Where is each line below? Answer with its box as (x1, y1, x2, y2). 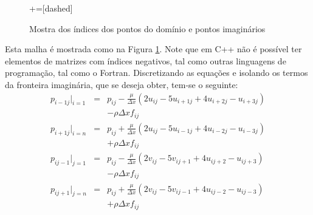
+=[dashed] (29, 2, 73, 14)
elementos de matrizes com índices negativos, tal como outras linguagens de (5, 54, 286, 67)
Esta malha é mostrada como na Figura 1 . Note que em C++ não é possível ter (5, 43, 302, 55)
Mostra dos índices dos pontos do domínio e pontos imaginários (29, 22, 266, 35)
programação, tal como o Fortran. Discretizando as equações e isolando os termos (5, 66, 308, 79)
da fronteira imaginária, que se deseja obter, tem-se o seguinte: (5, 78, 238, 90)
